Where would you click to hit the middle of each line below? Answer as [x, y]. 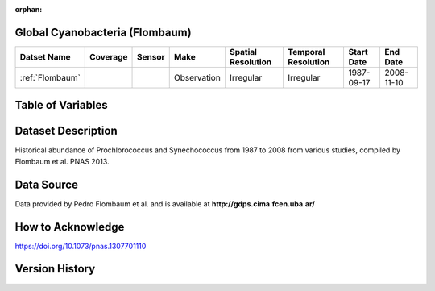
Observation [197, 77]
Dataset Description [66, 131]
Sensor [151, 56]
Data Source [46, 184]
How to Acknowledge [70, 227]
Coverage [109, 56]
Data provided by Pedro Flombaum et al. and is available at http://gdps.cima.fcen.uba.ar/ [165, 204]
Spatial [244, 52]
